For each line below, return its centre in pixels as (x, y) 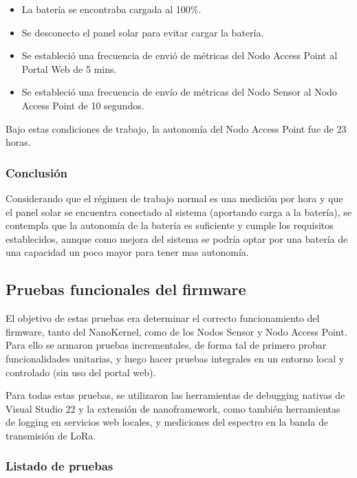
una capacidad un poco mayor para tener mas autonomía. (127, 252)
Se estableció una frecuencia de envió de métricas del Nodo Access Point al (180, 55)
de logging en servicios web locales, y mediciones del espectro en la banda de (167, 422)
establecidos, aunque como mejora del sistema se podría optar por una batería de (177, 238)
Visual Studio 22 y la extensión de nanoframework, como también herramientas (173, 408)
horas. (18, 142)
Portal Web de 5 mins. (69, 68)
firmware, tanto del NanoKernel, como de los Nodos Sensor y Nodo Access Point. (176, 331)
